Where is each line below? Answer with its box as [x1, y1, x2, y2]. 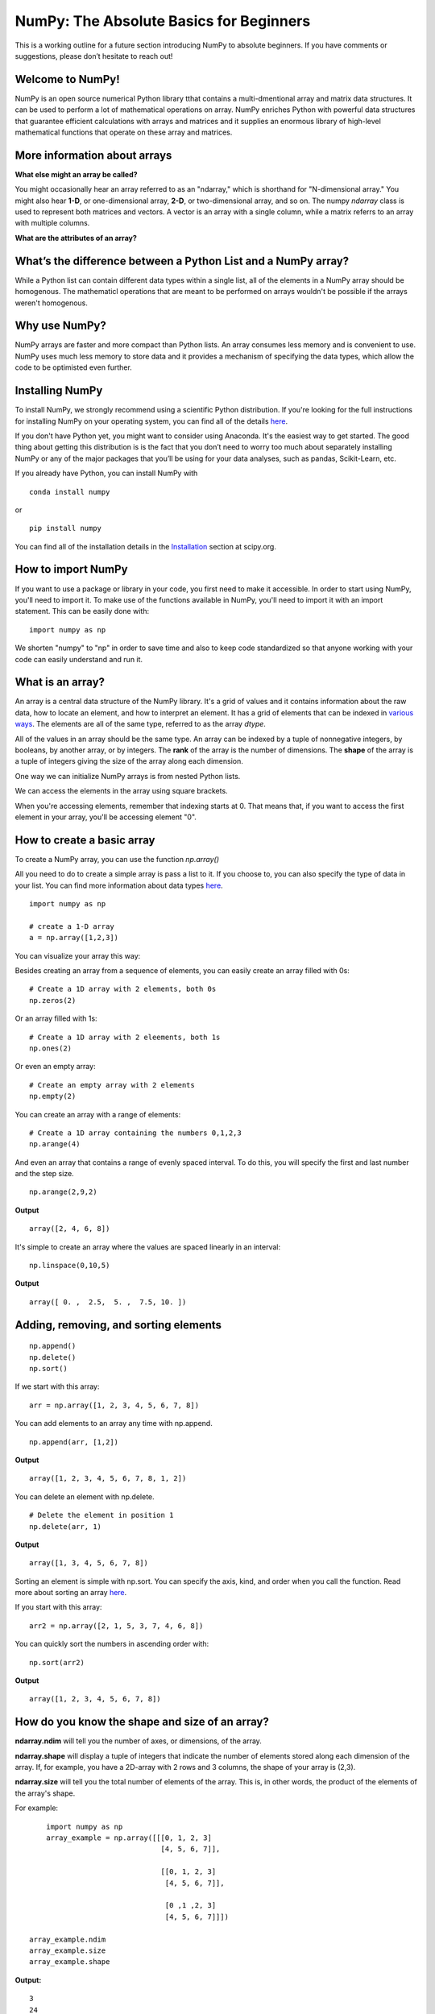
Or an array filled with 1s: [14, 1013, 97, 1023]
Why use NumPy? [14, 319, 106, 333]
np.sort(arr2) [29, 1658, 85, 1667]
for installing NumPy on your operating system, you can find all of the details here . [14, 416, 288, 426]
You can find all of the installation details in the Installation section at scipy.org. [14, 541, 277, 551]
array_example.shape [29, 1958, 110, 1966]
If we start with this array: [14, 1382, 100, 1391]
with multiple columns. [14, 218, 90, 228]
